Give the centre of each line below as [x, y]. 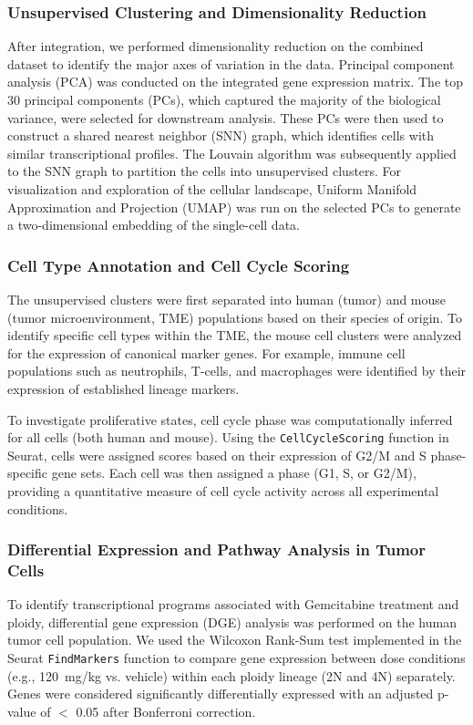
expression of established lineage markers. [123, 388]
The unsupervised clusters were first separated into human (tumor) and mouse [227, 299]
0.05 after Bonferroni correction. [166, 711]
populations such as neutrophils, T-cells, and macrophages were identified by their [237, 371]
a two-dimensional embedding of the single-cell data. [154, 225]
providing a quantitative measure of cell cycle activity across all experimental [223, 490]
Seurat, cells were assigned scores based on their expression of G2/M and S [217, 455]
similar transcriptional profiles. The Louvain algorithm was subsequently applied [232, 153]
